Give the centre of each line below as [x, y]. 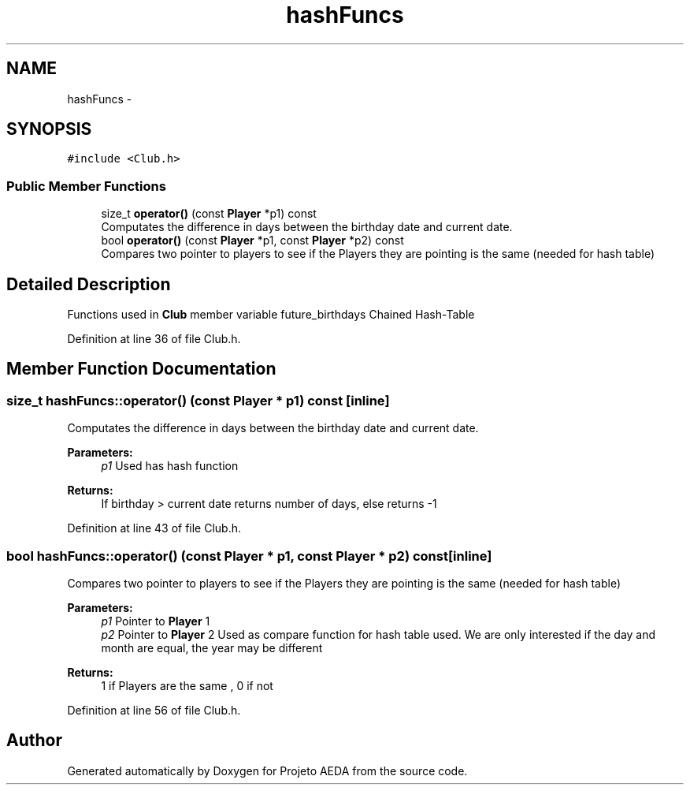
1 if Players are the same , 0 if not [187, 686]
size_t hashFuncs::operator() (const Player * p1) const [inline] [198, 400]
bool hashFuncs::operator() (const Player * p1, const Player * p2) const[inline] [249, 556]
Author [34, 741]
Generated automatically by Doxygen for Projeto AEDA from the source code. [267, 770]
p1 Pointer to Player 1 [156, 621]
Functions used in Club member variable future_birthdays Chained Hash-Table [271, 315]
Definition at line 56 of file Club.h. [154, 710]
